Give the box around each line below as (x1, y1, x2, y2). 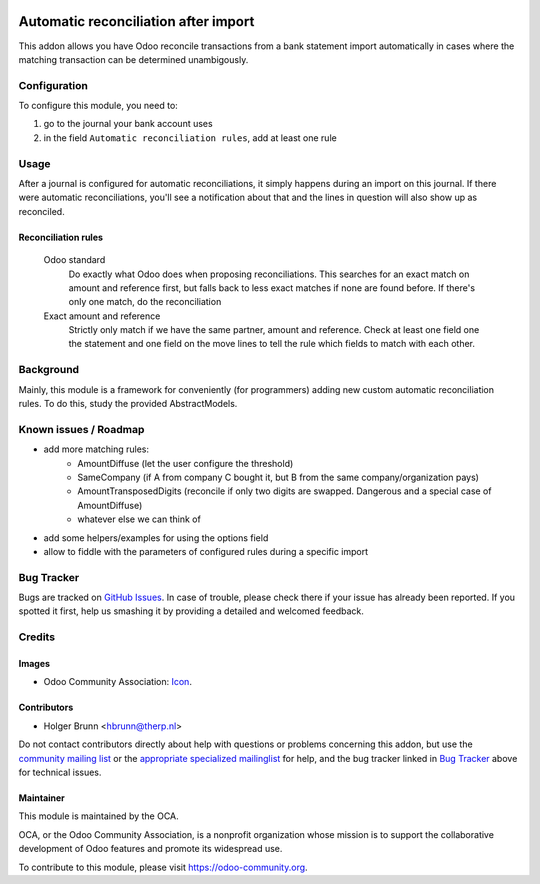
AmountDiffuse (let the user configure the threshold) (77, 457, 294, 469)
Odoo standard (43, 254, 106, 266)
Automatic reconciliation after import (18, 13, 255, 30)
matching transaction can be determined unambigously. (18, 53, 249, 65)
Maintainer (18, 791, 65, 804)
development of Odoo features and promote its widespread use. (18, 843, 283, 855)
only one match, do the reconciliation (68, 296, 222, 308)
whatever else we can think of (77, 513, 202, 525)
